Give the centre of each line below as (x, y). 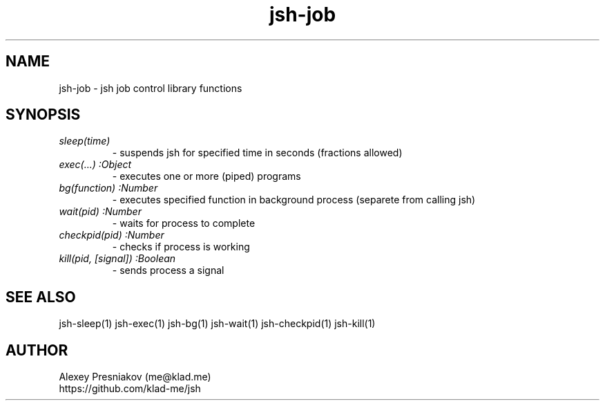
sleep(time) (85, 141)
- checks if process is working (181, 247)
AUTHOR (37, 350)
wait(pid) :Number (100, 212)
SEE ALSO (41, 297)
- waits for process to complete (184, 223)
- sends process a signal (168, 270)
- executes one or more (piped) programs (207, 176)
